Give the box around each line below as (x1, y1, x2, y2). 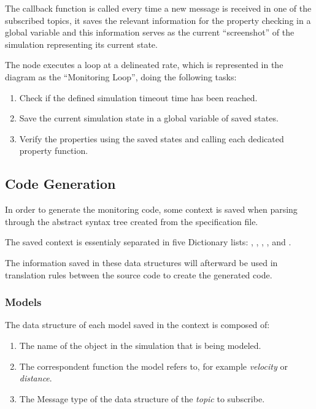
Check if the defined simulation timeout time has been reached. (19, 91, 258, 104)
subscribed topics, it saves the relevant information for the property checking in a (5, 13, 311, 26)
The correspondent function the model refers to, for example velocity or (19, 359, 288, 372)
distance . (19, 372, 52, 384)
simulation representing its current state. (5, 37, 158, 50)
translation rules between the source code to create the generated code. (5, 268, 272, 281)
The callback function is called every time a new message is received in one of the (5, 2, 312, 14)
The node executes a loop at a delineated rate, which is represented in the (5, 58, 283, 71)
